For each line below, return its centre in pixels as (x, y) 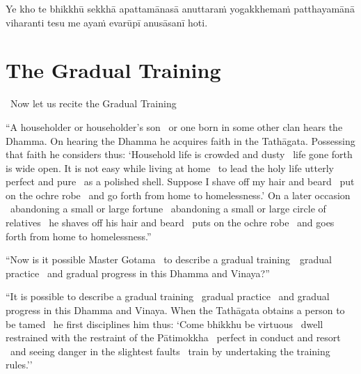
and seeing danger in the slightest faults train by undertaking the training (170, 351)
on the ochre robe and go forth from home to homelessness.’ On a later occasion (178, 195)
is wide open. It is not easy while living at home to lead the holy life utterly (170, 167)
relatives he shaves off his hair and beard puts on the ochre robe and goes (170, 223)
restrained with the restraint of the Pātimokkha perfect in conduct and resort (173, 337)
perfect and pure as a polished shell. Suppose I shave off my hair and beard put (180, 181)
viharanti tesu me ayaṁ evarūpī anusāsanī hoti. (107, 22)
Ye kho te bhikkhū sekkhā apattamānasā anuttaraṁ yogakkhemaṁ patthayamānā (180, 8)
